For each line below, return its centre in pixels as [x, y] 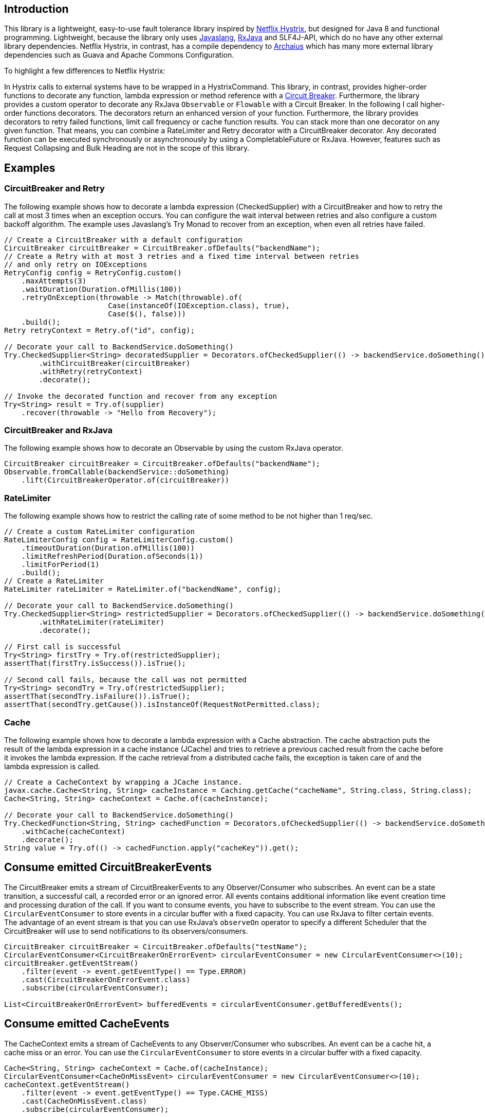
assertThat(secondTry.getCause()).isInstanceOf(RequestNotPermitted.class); [162, 705]
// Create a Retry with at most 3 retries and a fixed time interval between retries [182, 256]
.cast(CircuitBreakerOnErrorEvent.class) [106, 979]
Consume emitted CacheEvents [87, 1024]
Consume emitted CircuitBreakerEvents [108, 867]
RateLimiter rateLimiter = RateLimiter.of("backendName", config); [143, 589]
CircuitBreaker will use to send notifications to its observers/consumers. [126, 931]
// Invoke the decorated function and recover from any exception [141, 396]
